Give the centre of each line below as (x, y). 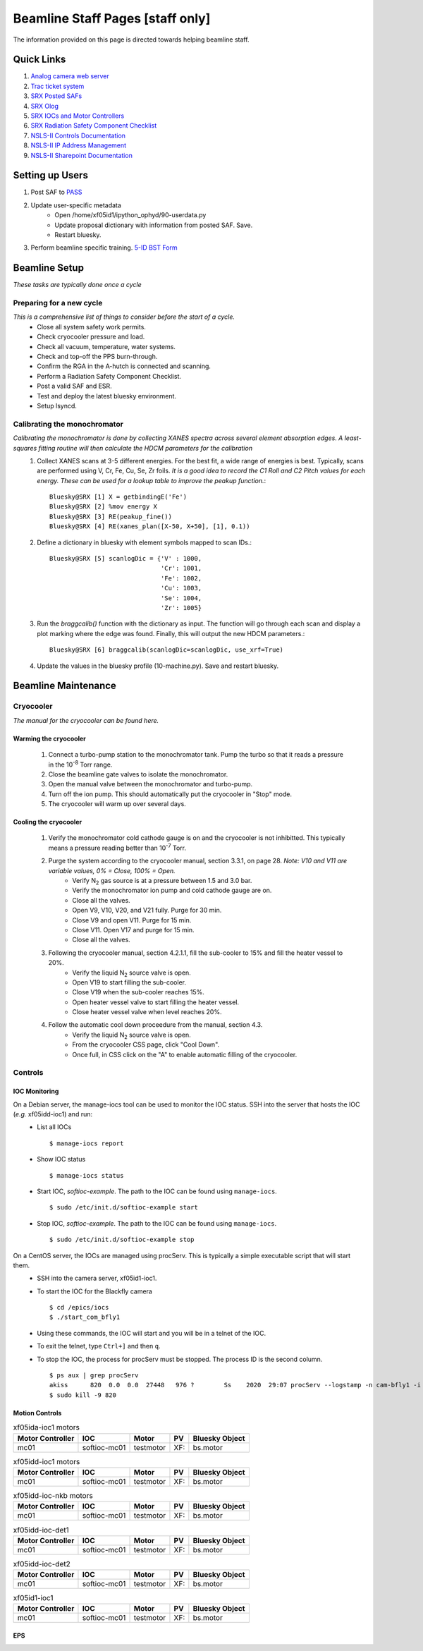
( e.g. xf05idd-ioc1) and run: (53, 1114)
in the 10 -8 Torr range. (80, 764)
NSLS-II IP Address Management (79, 145)
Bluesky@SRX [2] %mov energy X (104, 507)
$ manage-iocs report (87, 1143)
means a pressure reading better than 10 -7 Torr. (117, 847)
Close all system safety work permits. (91, 327)
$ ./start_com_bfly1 (85, 1317)
